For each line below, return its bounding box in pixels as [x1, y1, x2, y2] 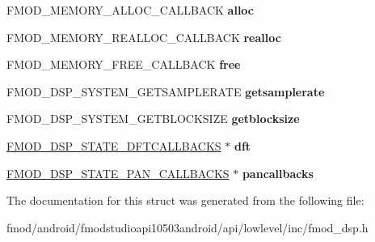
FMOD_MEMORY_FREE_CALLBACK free [6, 56, 241, 73]
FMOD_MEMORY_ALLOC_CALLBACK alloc [6, 2, 255, 18]
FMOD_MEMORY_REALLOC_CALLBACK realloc [6, 28, 281, 45]
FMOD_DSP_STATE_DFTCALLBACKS [6, 137, 221, 154]
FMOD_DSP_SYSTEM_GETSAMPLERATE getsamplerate [6, 83, 325, 100]
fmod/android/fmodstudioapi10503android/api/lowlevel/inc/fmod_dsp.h [6, 219, 369, 236]
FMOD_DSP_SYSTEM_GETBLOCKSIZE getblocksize [6, 110, 300, 127]
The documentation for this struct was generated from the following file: [6, 192, 364, 209]
